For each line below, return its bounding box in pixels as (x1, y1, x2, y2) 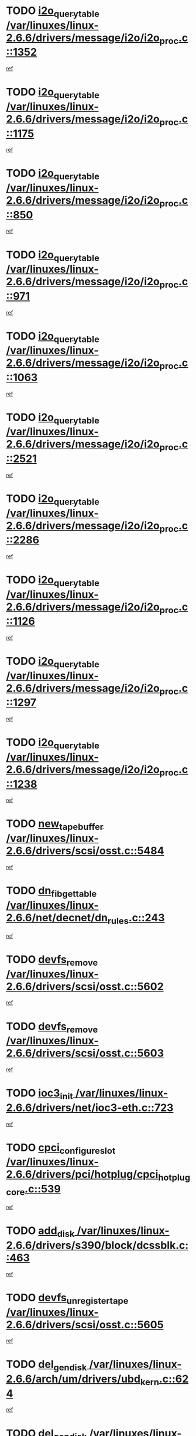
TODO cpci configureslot (6, 1141, 116, 1156)
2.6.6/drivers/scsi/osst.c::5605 (6, 1318, 164, 1331)
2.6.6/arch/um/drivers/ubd (6, 1372, 141, 1386)
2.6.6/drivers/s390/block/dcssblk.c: (6, 1239, 189, 1252)
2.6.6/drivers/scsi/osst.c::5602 (6, 980, 164, 993)
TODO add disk (6, 1224, 75, 1239)
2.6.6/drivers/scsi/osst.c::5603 (6, 1047, 164, 1060)
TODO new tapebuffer (6, 817, 104, 833)
